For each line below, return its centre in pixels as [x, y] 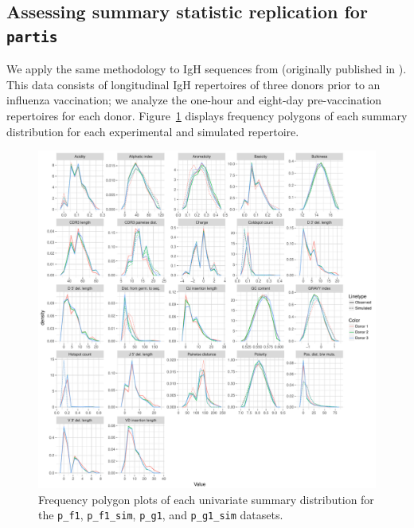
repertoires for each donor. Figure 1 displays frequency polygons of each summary [207, 115]
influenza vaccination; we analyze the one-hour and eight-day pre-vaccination [194, 100]
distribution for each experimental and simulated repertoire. [153, 131]
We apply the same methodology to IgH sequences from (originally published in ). [207, 69]
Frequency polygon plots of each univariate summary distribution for [206, 499]
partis [32, 37]
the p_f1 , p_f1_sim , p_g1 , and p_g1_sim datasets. [161, 515]
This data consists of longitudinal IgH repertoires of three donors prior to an [193, 84]
